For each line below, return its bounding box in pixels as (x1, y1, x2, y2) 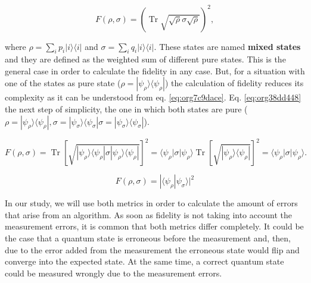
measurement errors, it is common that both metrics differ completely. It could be (5, 220, 304, 232)
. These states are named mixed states (154, 40, 301, 52)
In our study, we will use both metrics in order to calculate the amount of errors (5, 197, 298, 209)
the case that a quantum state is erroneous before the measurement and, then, (5, 231, 291, 244)
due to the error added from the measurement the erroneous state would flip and (5, 243, 300, 256)
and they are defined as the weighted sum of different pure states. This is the (5, 53, 286, 65)
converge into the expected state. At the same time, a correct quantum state (5, 255, 284, 268)
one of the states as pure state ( (5, 77, 121, 89)
